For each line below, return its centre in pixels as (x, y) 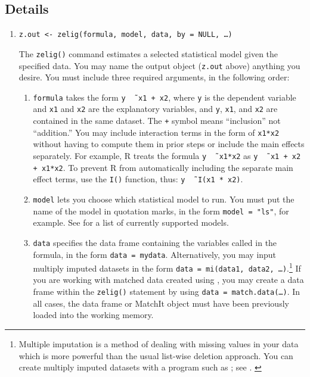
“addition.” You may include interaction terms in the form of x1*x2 (156, 132)
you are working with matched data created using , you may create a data (168, 280)
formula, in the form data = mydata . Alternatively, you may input (155, 254)
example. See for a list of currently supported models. (131, 222)
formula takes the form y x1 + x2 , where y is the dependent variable (165, 97)
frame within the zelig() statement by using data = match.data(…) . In (167, 292)
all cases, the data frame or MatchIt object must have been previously (161, 303)
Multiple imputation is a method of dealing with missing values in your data (159, 343)
